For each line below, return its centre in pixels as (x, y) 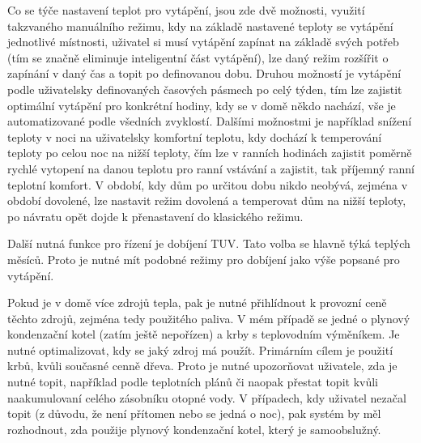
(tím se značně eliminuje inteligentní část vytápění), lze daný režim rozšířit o (198, 57)
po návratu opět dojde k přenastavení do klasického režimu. (155, 216)
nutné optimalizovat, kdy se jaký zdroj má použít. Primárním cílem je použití (200, 349)
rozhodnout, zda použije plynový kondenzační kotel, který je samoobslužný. (194, 429)
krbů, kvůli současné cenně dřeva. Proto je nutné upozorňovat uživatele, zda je (202, 366)
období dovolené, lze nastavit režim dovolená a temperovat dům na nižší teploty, (207, 200)
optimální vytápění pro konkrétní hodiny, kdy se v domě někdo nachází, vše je (202, 105)
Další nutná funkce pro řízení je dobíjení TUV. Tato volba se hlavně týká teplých (209, 243)
